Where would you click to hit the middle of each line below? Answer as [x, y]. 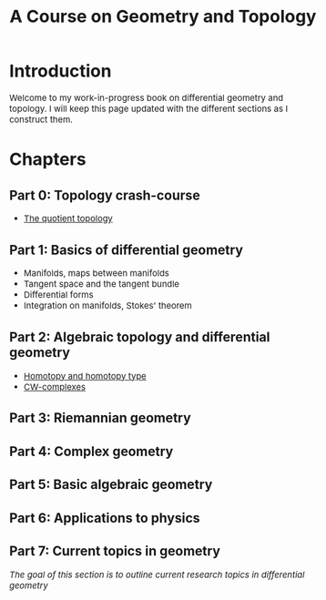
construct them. [41, 120]
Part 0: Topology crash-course [105, 195]
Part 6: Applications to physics [105, 518]
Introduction [61, 71]
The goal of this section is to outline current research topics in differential [157, 575]
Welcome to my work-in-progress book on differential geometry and [147, 98]
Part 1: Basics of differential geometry [127, 249]
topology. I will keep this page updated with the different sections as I [149, 109]
